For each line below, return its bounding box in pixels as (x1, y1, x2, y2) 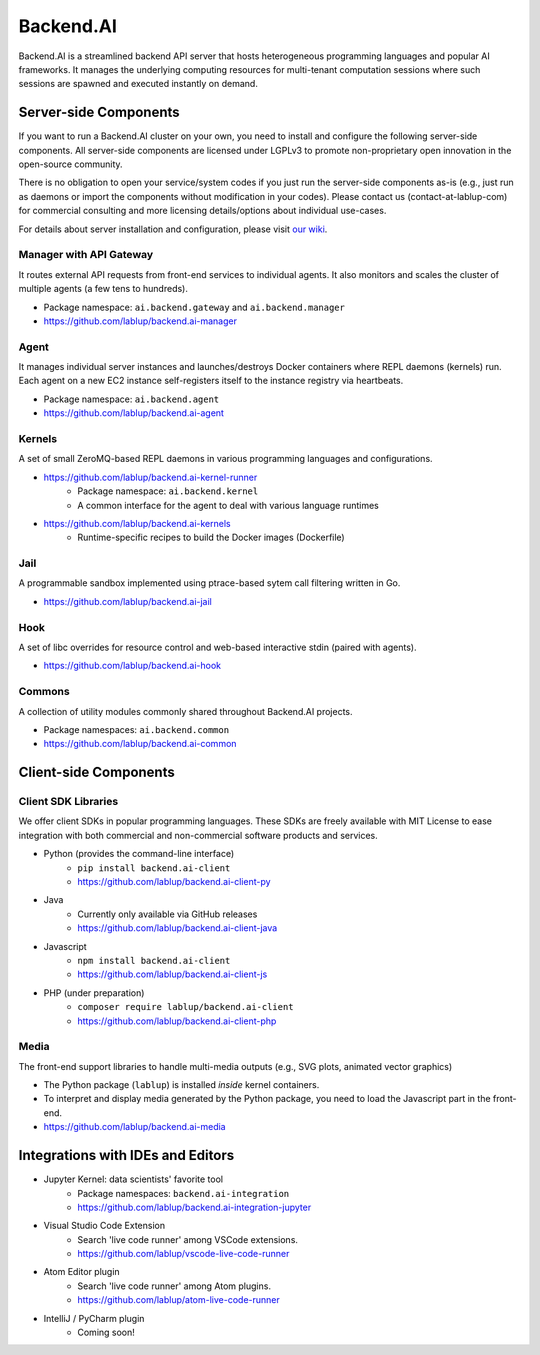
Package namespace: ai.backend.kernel (77, 485, 259, 497)
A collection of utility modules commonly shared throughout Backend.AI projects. (18, 705, 354, 717)
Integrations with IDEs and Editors (18, 1147, 235, 1164)
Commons (18, 685, 70, 699)
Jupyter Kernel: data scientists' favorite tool (43, 1173, 224, 1185)
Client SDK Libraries (18, 795, 119, 809)
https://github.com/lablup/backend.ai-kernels (43, 517, 231, 529)
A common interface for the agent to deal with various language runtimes (77, 499, 380, 511)
